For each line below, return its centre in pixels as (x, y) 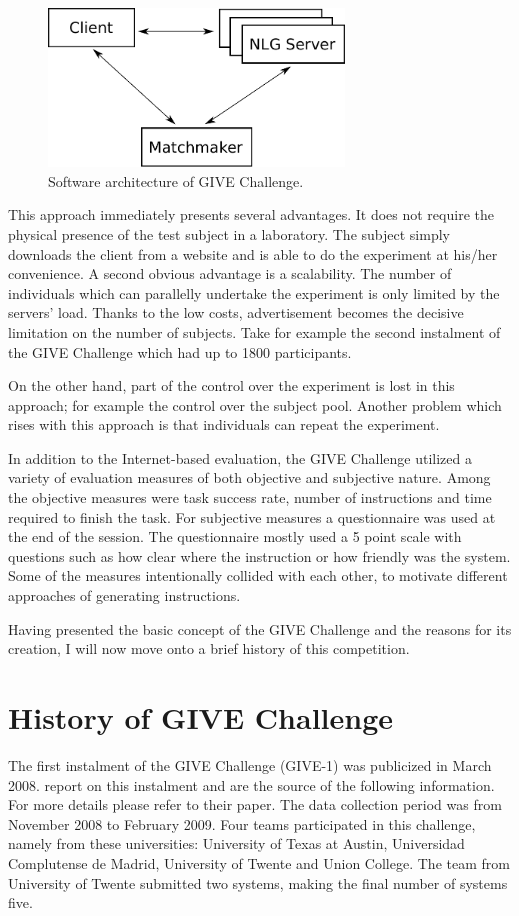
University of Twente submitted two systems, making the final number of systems (258, 882)
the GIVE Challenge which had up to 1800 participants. (180, 351)
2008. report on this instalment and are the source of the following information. (251, 784)
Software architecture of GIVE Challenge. (176, 180)
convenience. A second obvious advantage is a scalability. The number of (230, 273)
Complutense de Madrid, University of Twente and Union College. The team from (259, 862)
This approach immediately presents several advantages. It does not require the (251, 214)
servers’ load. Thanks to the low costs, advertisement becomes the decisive (236, 312)
